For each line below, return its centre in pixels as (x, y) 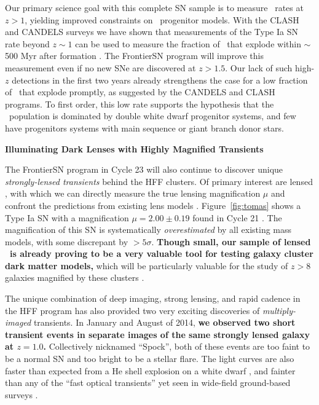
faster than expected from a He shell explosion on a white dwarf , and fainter (150, 370)
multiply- (279, 310)
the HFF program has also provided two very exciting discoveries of (132, 310)
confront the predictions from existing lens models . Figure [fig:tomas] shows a (153, 205)
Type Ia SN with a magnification (67, 217)
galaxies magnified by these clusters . (75, 277)
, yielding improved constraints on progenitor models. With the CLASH (162, 19)
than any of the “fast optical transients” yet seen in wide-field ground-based (148, 383)
